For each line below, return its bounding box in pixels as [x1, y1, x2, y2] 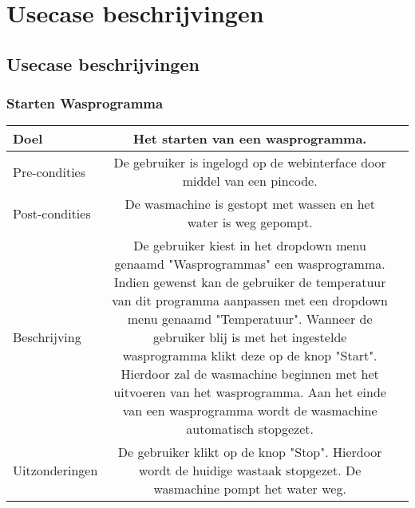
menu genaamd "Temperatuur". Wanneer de [127, 309, 373, 329]
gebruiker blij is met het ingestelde [152, 328, 347, 347]
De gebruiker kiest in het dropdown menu [133, 236, 366, 255]
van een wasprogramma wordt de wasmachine [122, 401, 377, 420]
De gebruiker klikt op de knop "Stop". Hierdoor [117, 443, 382, 462]
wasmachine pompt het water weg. [153, 479, 346, 498]
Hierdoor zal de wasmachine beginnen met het [121, 364, 379, 384]
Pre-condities [13, 162, 86, 181]
